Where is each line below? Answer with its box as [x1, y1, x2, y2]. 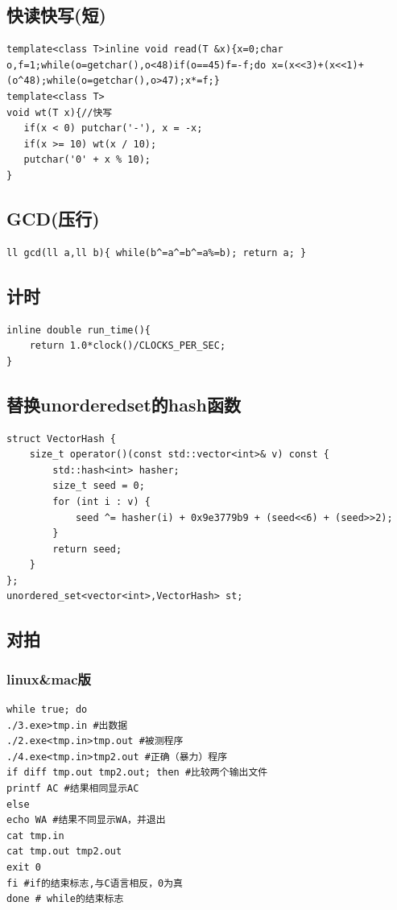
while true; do [6, 704, 88, 716]
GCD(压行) [6, 205, 100, 230]
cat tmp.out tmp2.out [6, 846, 122, 858]
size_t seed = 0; [52, 480, 145, 492]
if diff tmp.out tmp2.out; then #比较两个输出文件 [6, 767, 268, 779]
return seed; [52, 543, 122, 555]
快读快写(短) [6, 2, 106, 27]
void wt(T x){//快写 [6, 106, 113, 118]
